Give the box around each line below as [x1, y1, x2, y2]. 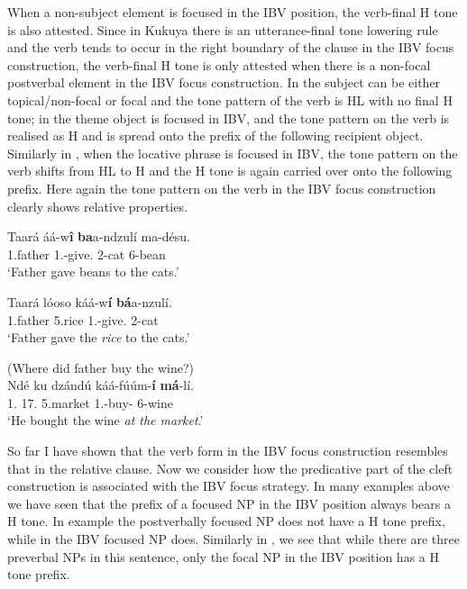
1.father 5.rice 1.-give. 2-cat [7, 310, 159, 329]
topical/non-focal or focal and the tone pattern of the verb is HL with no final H [7, 90, 453, 109]
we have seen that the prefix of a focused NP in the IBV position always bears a [7, 494, 451, 512]
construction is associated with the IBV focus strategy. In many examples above [7, 476, 450, 495]
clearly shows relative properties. [7, 196, 188, 215]
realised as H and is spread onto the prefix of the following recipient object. [7, 126, 424, 145]
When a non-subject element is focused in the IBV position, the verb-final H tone [7, 3, 458, 21]
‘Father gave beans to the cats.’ [7, 262, 179, 281]
